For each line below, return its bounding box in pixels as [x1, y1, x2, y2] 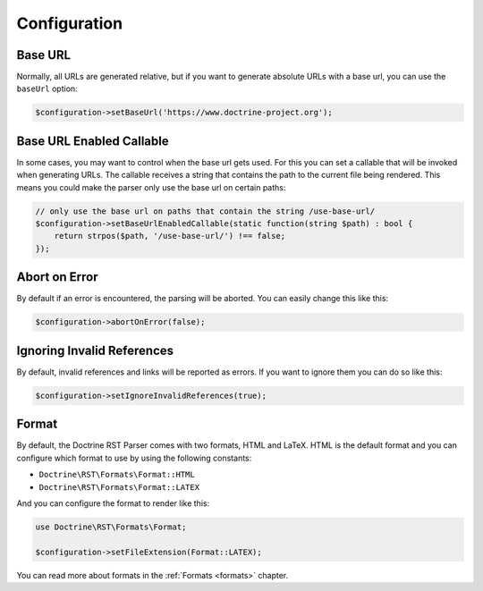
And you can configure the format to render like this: [16, 497, 210, 509]
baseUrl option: [16, 83, 78, 94]
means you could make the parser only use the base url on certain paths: [16, 182, 286, 192]
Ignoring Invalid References [16, 342, 174, 358]
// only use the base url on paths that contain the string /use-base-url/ [35, 206, 376, 216]
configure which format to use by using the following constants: [16, 452, 252, 463]
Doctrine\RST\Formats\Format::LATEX [38, 482, 200, 492]
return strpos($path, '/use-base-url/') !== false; [54, 231, 286, 241]
